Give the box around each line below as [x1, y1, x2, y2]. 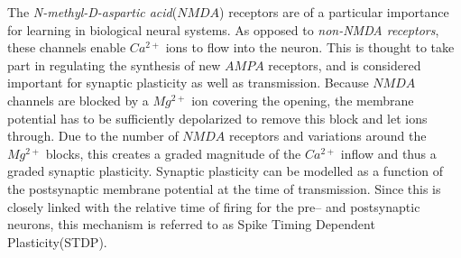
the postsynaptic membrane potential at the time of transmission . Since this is [7, 179, 441, 198]
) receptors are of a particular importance [219, 3, 449, 21]
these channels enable [7, 38, 126, 57]
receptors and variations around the [228, 126, 427, 145]
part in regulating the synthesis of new [7, 55, 221, 74]
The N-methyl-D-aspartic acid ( [7, 3, 178, 21]
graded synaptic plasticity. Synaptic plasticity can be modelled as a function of [7, 161, 443, 180]
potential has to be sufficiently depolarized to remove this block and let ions [7, 108, 428, 127]
